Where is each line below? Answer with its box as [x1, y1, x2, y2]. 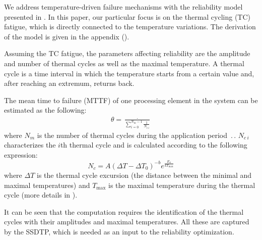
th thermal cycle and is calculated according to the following [60, 139, 247, 150]
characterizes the [4, 139, 56, 150]
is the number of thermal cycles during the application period [37, 129, 227, 140]
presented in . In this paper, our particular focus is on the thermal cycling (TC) [4, 11, 251, 22]
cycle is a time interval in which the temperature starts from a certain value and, [4, 68, 254, 78]
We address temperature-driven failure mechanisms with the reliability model [4, 2, 243, 12]
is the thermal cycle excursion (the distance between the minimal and [37, 169, 252, 180]
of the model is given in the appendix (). [4, 31, 129, 41]
